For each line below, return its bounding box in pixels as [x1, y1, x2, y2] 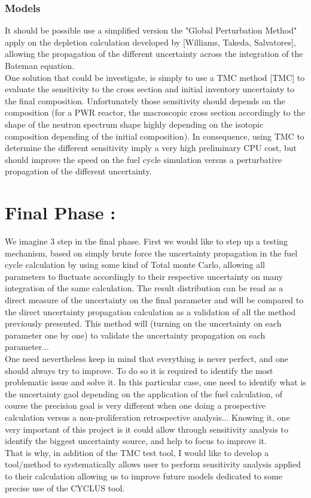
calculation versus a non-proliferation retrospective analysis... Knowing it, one [5, 411, 290, 423]
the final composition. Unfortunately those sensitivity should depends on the [5, 94, 285, 107]
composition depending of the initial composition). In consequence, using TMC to [5, 129, 304, 142]
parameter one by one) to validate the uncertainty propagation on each [5, 328, 266, 341]
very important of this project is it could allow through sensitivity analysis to [5, 422, 288, 435]
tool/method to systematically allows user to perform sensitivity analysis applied [5, 458, 301, 470]
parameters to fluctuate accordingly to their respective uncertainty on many [5, 270, 283, 282]
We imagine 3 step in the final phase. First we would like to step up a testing [5, 235, 288, 248]
